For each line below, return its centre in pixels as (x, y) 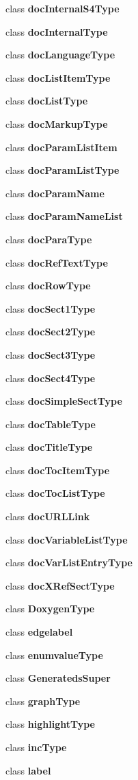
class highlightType (50, 724)
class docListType (47, 101)
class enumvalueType (54, 655)
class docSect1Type (51, 308)
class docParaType (49, 239)
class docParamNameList (64, 216)
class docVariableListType (67, 539)
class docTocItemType (58, 470)
